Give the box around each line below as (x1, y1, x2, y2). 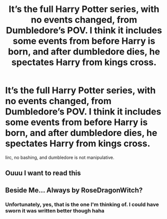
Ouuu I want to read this (5, 169, 81, 177)
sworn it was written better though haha (5, 207, 105, 214)
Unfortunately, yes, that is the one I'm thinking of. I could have (5, 201, 159, 208)
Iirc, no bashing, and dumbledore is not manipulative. (5, 154, 114, 160)
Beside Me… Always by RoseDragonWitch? (5, 186, 143, 194)
